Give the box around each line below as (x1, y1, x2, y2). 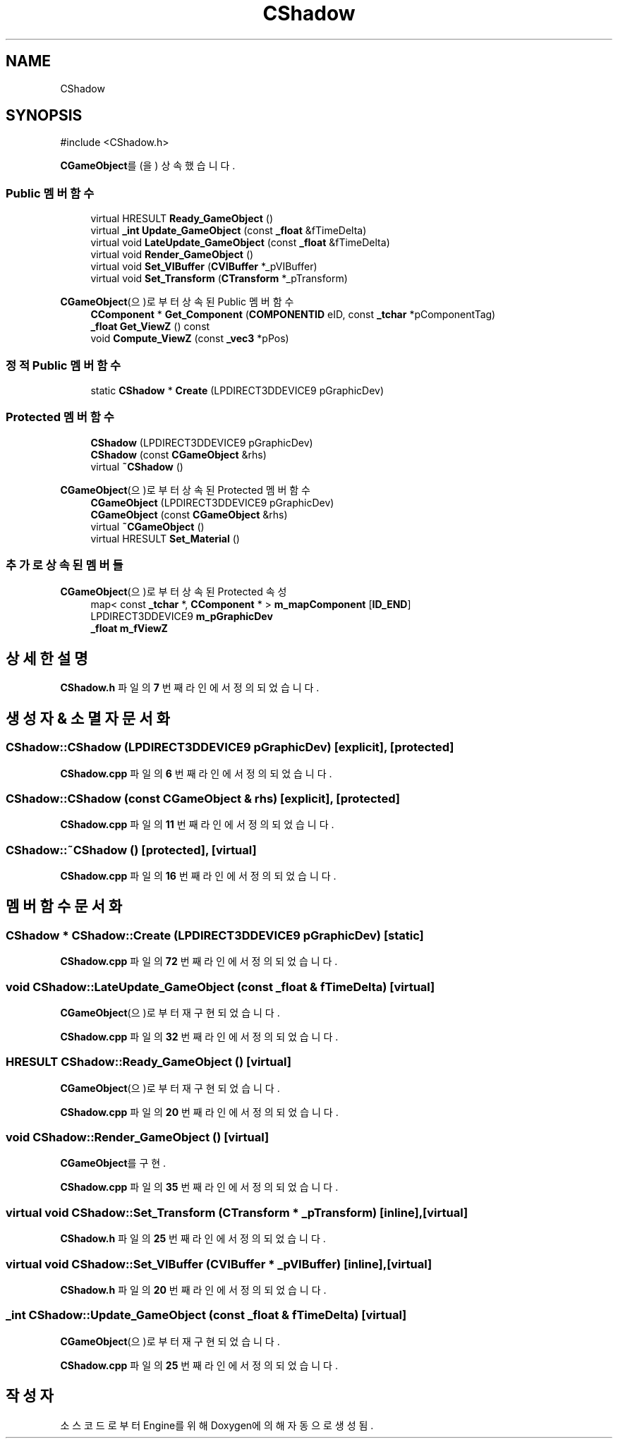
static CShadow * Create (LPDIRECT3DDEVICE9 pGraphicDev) (90, 384, 384, 396)
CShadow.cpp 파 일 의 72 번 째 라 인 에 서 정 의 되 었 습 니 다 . (60, 955, 338, 968)
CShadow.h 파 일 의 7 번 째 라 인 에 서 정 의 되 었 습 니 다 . (60, 681, 320, 694)
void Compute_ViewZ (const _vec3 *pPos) (90, 332, 289, 345)
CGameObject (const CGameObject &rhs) (90, 508, 288, 521)
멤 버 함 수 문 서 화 (6, 897, 123, 916)
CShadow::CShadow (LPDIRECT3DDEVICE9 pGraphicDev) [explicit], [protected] (6, 740, 454, 755)
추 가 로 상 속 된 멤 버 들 (6, 558, 123, 573)
